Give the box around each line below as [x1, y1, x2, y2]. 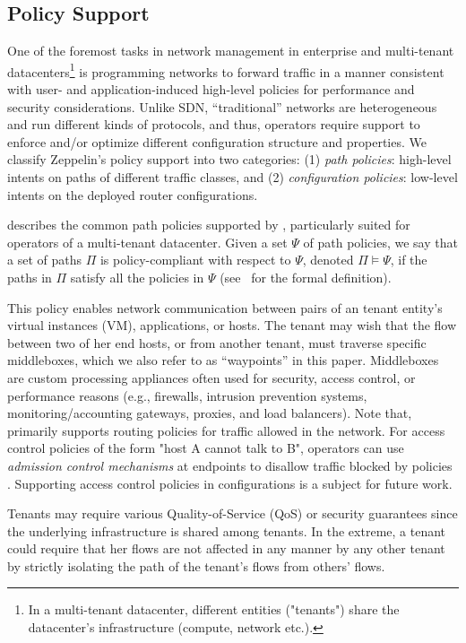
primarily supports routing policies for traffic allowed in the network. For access [7, 421, 445, 439]
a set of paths [7, 250, 82, 269]
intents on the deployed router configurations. [7, 185, 258, 204]
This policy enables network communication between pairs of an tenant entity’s [7, 298, 443, 317]
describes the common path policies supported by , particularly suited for [7, 215, 410, 234]
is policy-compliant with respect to [99, 250, 291, 269]
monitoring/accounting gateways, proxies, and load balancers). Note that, [7, 404, 412, 422]
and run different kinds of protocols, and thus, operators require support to [7, 115, 420, 134]
